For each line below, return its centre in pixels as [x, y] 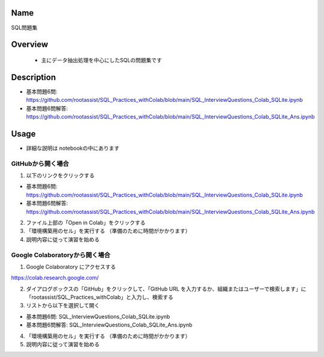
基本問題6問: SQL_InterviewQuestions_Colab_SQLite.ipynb [98, 316]
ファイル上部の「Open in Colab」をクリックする [86, 223]
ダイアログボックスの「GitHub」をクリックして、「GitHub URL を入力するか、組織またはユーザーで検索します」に [166, 289]
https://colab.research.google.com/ [55, 278]
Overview [30, 45]
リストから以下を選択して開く [63, 305]
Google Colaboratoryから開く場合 [61, 255]
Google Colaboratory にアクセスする [71, 267]
